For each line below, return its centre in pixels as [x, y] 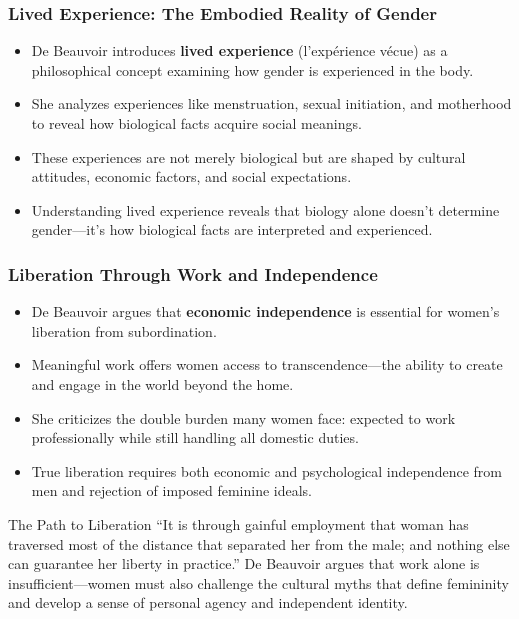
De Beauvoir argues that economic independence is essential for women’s [265, 311]
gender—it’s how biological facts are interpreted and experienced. [232, 229]
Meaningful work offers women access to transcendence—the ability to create [267, 364]
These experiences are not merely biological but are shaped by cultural [248, 156]
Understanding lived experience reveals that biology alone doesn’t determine [265, 209]
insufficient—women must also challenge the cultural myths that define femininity [258, 582]
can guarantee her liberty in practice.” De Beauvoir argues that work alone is [244, 563]
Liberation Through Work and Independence [193, 273]
